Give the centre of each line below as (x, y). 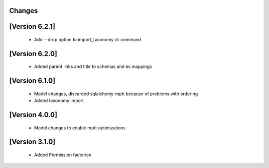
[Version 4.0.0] (33, 115)
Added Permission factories (63, 155)
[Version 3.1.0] (32, 142)
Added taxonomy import (59, 101)
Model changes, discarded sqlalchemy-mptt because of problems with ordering (116, 94)
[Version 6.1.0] (32, 81)
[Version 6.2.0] (33, 54)
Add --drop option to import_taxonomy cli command (88, 40)
